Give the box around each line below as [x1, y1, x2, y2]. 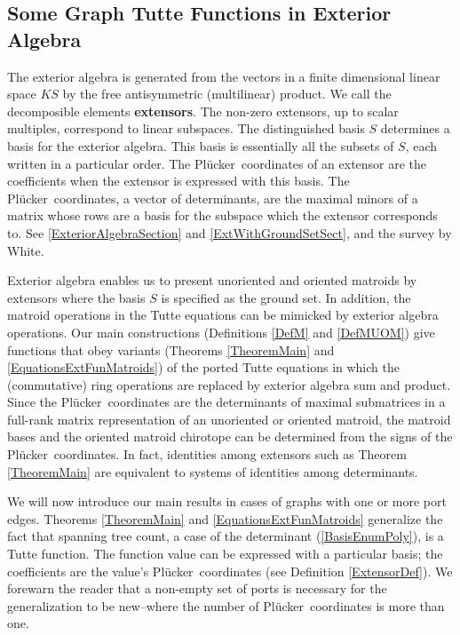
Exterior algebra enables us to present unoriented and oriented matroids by [7, 271, 417, 290]
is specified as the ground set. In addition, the [161, 288, 411, 306]
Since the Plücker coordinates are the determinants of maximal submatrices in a [7, 393, 446, 411]
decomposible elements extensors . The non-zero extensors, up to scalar [7, 101, 399, 120]
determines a [380, 119, 450, 138]
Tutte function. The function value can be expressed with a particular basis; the [7, 544, 443, 563]
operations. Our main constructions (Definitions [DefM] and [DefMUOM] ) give [7, 322, 435, 341]
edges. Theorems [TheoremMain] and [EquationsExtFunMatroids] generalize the [7, 509, 443, 528]
